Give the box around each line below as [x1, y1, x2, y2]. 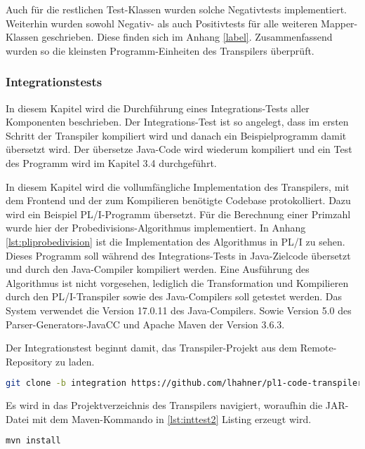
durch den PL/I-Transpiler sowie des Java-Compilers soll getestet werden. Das [6, 289, 343, 304]
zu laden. [55, 354, 95, 368]
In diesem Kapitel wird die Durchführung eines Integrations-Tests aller [6, 100, 310, 115]
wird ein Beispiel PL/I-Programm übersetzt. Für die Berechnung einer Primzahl [6, 206, 351, 221]
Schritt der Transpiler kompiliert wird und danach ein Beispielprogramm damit [6, 128, 347, 142]
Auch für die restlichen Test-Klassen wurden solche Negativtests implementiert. [6, 2, 347, 16]
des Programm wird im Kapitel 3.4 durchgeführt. [6, 155, 217, 170]
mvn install [6, 436, 61, 446]
